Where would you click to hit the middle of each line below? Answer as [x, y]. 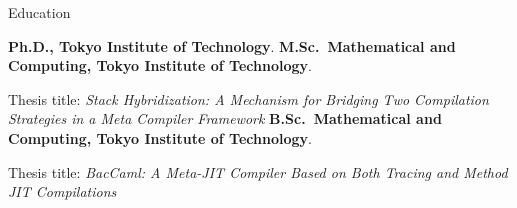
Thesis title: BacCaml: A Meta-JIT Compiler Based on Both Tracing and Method [258, 171]
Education [39, 12]
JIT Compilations [62, 191]
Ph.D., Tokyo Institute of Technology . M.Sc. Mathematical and [232, 45]
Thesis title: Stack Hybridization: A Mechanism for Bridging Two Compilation [248, 98]
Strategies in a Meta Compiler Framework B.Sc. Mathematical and [225, 118]
